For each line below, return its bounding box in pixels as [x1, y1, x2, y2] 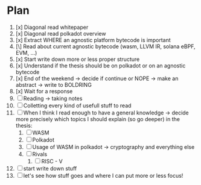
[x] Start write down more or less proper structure [15, 55, 140, 63]
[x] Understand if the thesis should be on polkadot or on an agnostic [15, 61, 186, 69]
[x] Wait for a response [15, 87, 73, 95]
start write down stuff [23, 165, 77, 172]
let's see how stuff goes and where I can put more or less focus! [23, 172, 183, 179]
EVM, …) [15, 49, 37, 56]
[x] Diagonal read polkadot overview [15, 30, 106, 37]
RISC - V [41, 157, 63, 165]
